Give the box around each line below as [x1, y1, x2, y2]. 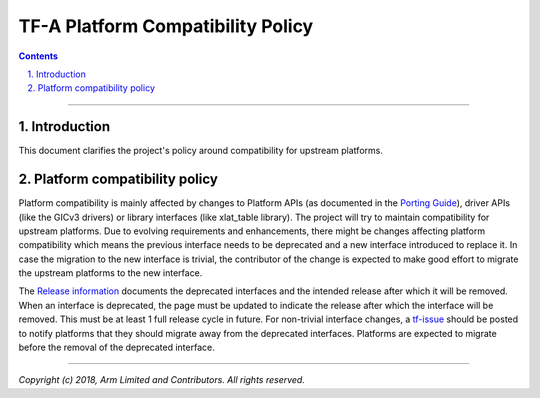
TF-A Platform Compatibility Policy [18, 15, 314, 37]
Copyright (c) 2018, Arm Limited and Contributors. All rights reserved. [18, 374, 305, 386]
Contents [18, 50, 59, 62]
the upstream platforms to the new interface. [18, 267, 203, 279]
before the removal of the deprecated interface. [18, 341, 215, 354]
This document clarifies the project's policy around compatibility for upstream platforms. [18, 145, 384, 157]
